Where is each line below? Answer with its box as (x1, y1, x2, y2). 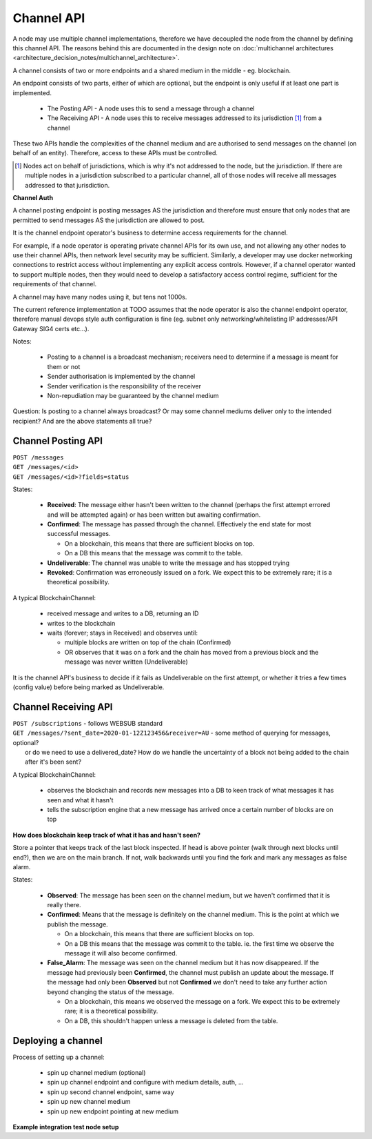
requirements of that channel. (12, 280, 97, 288)
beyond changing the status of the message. (47, 987, 174, 996)
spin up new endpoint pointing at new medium (47, 1107, 179, 1116)
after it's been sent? (25, 757, 82, 766)
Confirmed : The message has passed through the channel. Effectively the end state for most (47, 520, 311, 528)
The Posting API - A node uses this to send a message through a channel (47, 104, 255, 112)
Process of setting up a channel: (12, 1053, 105, 1061)
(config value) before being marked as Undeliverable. (12, 683, 165, 691)
